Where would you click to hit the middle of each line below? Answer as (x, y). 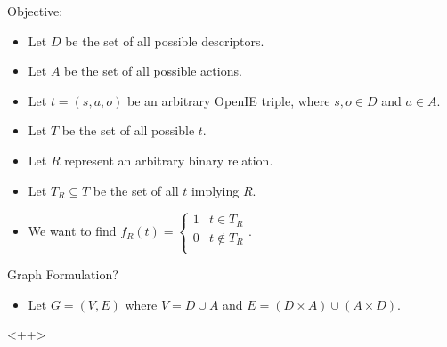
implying (215, 190)
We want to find (72, 231)
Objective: (35, 11)
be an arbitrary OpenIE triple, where (228, 100)
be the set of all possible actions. (153, 71)
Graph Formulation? (63, 274)
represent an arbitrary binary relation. (169, 160)
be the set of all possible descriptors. (165, 40)
